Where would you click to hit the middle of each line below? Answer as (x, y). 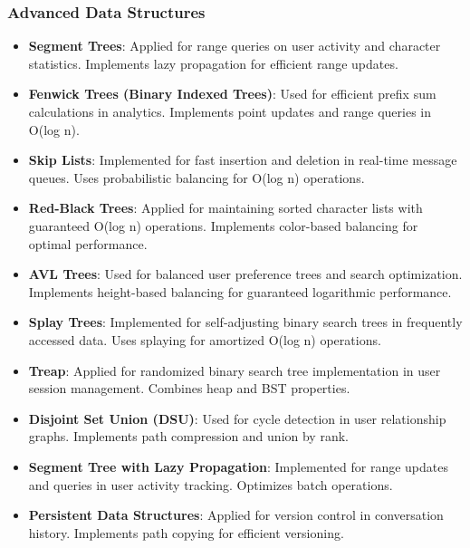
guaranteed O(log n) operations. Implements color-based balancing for (223, 225)
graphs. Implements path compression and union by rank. (188, 436)
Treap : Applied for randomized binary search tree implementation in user (235, 370)
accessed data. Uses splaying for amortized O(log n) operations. (205, 339)
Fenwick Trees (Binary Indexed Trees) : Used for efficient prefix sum (232, 94)
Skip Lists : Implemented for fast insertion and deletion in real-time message (243, 160)
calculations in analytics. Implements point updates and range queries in (230, 111)
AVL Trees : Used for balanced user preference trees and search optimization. (245, 274)
